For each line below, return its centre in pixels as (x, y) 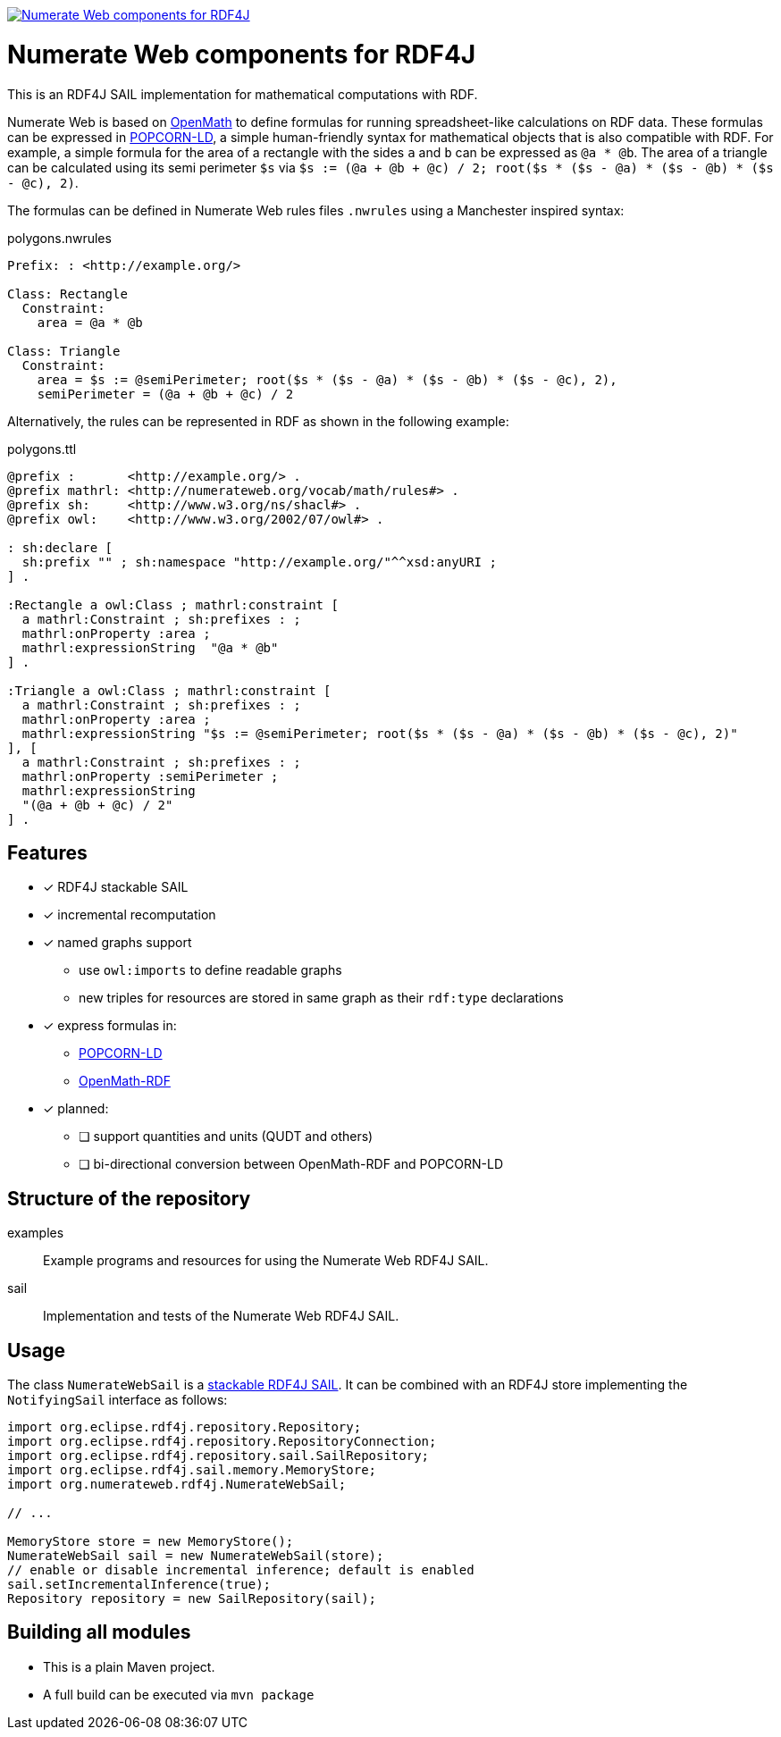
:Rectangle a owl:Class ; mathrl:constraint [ (173, 604)
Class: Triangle (64, 351)
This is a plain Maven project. (129, 1666)
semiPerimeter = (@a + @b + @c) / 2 (165, 394)
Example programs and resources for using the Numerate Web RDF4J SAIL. (266, 1261)
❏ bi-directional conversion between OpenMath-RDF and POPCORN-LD (291, 1164)
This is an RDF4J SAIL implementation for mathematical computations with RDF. (243, 94)
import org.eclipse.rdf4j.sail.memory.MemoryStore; (192, 1470)
